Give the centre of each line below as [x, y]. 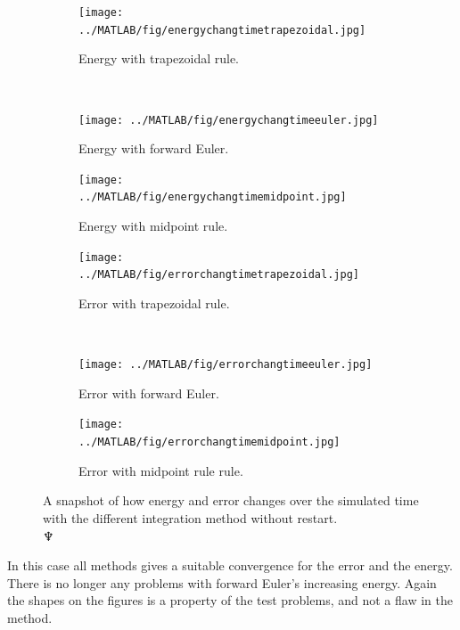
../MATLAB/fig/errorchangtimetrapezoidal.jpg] [219, 275]
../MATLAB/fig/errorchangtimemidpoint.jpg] [209, 442]
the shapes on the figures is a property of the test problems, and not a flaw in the [230, 600]
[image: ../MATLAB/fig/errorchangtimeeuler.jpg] [226, 365]
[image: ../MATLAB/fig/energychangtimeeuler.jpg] [229, 120]
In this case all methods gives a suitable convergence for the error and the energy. [230, 565]
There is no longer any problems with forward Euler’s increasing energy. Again [222, 582]
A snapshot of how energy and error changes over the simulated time [231, 500]
